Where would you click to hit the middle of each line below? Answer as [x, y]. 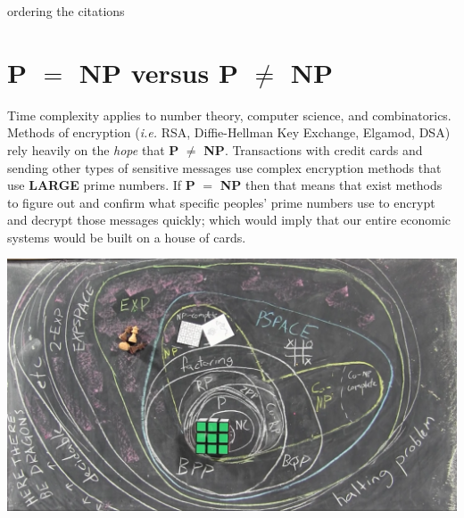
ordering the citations [66, 11]
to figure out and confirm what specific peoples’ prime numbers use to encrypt [221, 202]
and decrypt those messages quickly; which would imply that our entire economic [229, 220]
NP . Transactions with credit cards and [313, 149]
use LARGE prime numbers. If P [101, 185]
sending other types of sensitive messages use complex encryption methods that [224, 167]
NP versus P [158, 72]
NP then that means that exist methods [331, 185]
